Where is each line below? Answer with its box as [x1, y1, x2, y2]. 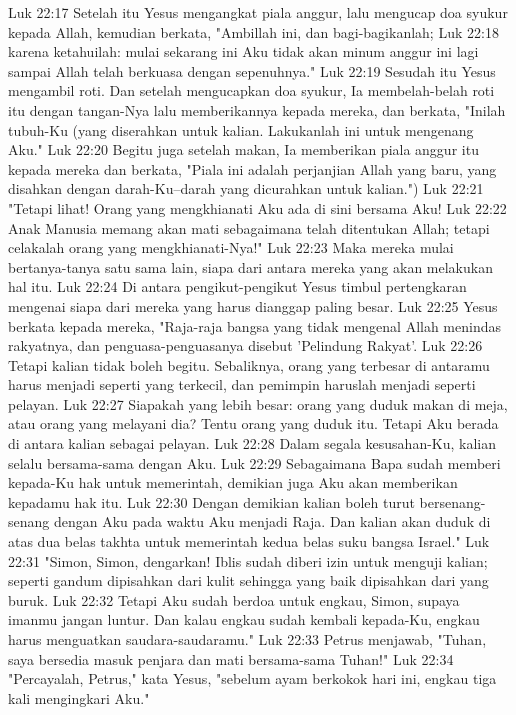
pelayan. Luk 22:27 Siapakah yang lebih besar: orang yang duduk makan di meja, [8, 393, 508, 414]
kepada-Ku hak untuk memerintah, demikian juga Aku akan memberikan [8, 472, 458, 493]
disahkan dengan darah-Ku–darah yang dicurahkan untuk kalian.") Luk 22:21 [8, 178, 484, 199]
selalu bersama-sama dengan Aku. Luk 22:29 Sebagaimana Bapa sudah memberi [8, 452, 501, 473]
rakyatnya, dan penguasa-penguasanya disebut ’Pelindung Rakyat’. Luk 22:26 [8, 335, 483, 356]
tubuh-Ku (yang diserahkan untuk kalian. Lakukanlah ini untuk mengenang [8, 119, 474, 140]
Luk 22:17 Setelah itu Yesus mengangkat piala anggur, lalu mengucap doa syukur [8, 2, 508, 22]
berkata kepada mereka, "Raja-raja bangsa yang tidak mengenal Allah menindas [8, 315, 502, 336]
